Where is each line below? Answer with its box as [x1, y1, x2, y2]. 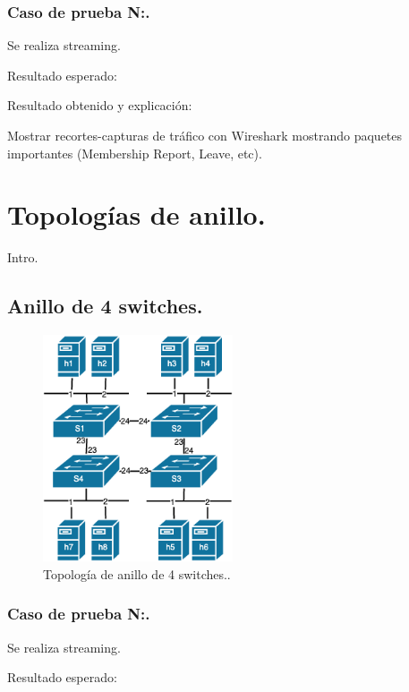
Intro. [7, 248, 38, 267]
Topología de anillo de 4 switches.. [43, 564, 231, 583]
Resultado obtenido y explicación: [7, 96, 192, 115]
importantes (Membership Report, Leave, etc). [7, 143, 262, 162]
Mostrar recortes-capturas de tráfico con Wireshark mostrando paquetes [7, 126, 403, 144]
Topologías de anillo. [7, 196, 266, 233]
